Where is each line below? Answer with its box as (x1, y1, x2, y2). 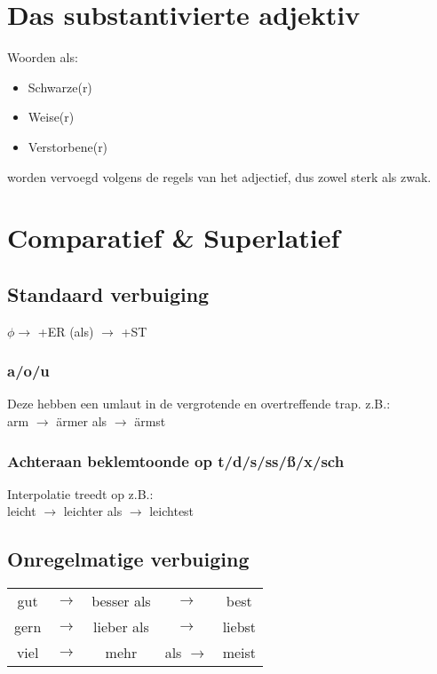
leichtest (149, 502, 195, 520)
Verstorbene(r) (28, 137, 108, 155)
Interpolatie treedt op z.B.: (7, 484, 154, 503)
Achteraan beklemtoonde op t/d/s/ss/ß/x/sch (7, 449, 345, 472)
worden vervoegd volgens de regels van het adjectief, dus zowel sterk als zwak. (7, 167, 432, 186)
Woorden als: (7, 48, 78, 67)
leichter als (63, 502, 123, 520)
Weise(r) (28, 107, 75, 126)
